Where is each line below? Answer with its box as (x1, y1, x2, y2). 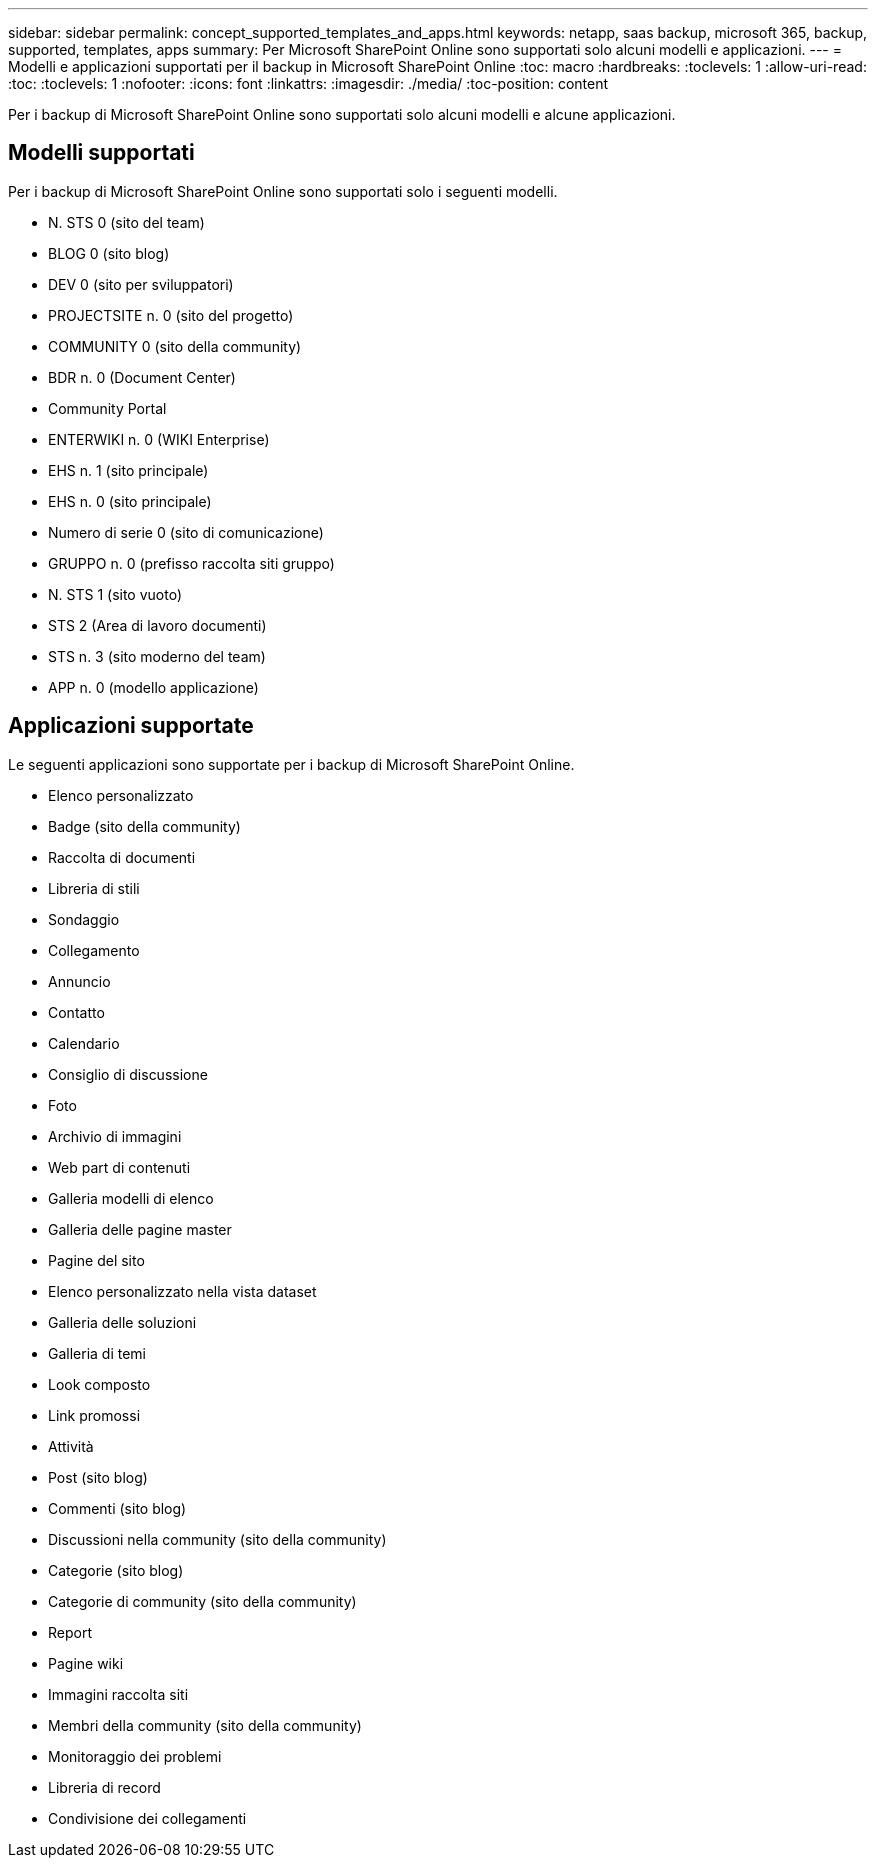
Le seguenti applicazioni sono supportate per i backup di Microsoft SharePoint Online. (8, 755, 575, 773)
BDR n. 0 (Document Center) (48, 368, 236, 386)
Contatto (48, 1003, 105, 1021)
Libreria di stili (48, 879, 140, 897)
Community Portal (48, 399, 167, 417)
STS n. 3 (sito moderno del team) (48, 647, 266, 665)
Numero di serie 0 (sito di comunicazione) (48, 523, 324, 541)
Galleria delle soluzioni (48, 1313, 197, 1331)
